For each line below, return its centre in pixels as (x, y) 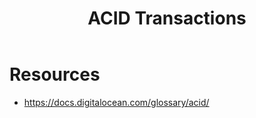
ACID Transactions (167, 18)
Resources (55, 74)
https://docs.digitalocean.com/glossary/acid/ (116, 102)
